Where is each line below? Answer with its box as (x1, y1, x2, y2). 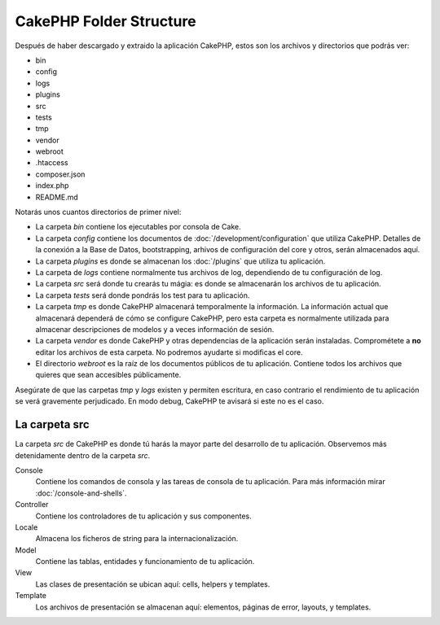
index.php (35, 181, 69, 190)
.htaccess (35, 158, 68, 168)
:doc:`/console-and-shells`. (35, 488, 127, 498)
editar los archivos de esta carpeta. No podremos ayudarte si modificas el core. (35, 347, 303, 357)
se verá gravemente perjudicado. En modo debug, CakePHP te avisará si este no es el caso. (15, 396, 324, 406)
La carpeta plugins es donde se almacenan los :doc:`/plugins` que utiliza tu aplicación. (35, 256, 326, 266)
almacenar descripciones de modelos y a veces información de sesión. (35, 324, 275, 334)
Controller (15, 500, 49, 509)
